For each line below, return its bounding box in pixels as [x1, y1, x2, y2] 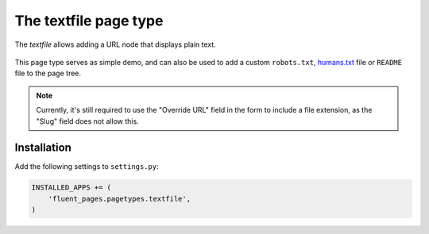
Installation [14, 141, 71, 155]
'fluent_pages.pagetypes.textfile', [48, 194, 191, 203]
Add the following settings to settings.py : [14, 162, 159, 171]
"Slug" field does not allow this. [36, 116, 139, 126]
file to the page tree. [14, 68, 82, 79]
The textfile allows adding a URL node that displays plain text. [14, 40, 216, 49]
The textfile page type [14, 12, 164, 29]
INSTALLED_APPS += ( [31, 183, 111, 192]
